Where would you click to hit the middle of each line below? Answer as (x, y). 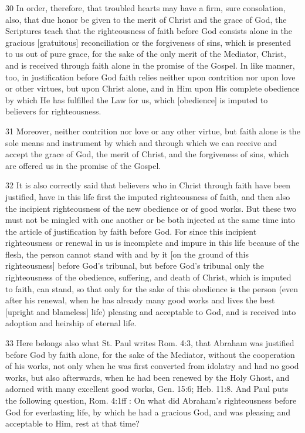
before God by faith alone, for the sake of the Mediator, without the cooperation (150, 354)
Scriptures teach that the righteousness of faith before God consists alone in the (149, 31)
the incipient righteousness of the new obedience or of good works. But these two (151, 208)
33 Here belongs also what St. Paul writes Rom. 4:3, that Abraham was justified (150, 343)
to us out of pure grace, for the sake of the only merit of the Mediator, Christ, (146, 54)
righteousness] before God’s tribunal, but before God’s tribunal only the (135, 265)
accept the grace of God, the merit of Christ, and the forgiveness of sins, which (147, 154)
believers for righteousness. (53, 111)
